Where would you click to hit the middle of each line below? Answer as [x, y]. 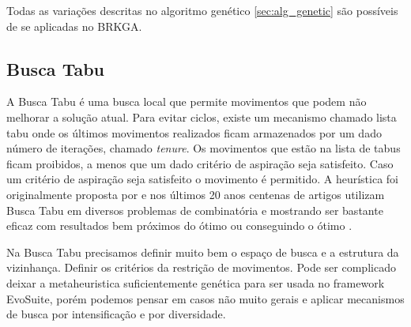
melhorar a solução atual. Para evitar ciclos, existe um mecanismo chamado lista [202, 117]
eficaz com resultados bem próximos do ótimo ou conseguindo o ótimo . [179, 226]
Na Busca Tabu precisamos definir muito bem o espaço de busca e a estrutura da [203, 252]
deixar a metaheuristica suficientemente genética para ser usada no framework [196, 282]
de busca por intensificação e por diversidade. [116, 314]
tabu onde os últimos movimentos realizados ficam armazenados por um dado [194, 132]
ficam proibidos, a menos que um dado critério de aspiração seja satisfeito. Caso [200, 163]
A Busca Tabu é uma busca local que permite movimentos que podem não [187, 101]
